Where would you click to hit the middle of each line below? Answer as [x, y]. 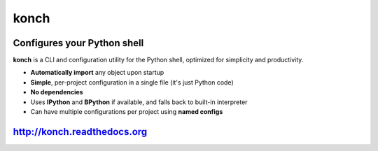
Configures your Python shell [78, 43]
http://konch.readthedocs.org [80, 132]
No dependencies [57, 92]
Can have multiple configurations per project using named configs [127, 112]
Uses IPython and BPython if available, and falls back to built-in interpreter [139, 102]
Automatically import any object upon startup [97, 73]
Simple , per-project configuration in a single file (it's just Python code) [132, 82]
